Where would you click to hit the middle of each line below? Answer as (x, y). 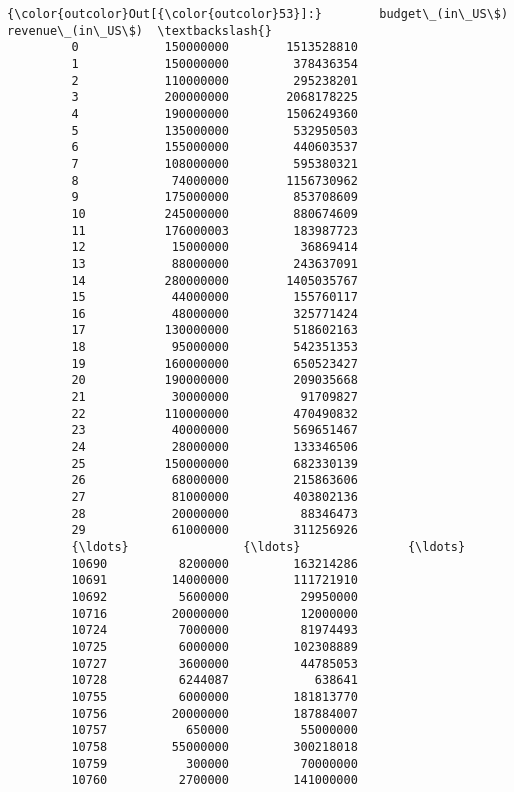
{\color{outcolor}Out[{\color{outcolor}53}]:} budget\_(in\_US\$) (258, 14)
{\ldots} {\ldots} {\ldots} (268, 547)
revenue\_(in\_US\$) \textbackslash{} (139, 30)
